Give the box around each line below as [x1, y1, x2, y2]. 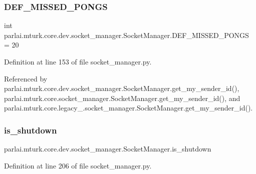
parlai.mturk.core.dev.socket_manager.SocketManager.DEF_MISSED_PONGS [4, 29, 249, 40]
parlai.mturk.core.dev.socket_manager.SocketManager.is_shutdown [4, 143, 211, 154]
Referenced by [4, 73, 48, 83]
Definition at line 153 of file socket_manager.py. [4, 56, 152, 66]
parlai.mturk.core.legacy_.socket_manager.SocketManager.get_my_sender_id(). [4, 102, 253, 113]
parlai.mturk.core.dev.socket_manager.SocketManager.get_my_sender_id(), [4, 83, 239, 93]
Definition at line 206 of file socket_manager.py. [4, 160, 152, 170]
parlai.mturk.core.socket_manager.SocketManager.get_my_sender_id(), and [4, 92, 240, 103]
